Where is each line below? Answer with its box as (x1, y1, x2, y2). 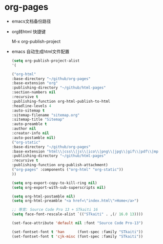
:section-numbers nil (11, 90, 56, 95)
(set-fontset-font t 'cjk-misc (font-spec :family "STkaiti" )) (11, 234, 143, 239)
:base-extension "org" (11, 81, 58, 86)
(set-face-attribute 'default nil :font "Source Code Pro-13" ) (11, 221, 143, 226)
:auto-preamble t (11, 122, 47, 127)
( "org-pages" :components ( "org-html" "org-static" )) (11, 167, 123, 172)
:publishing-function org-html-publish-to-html (11, 99, 110, 104)
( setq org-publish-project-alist (11, 58, 80, 63)
